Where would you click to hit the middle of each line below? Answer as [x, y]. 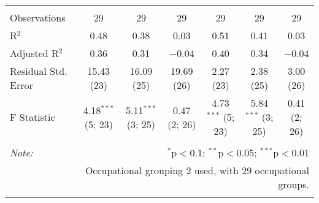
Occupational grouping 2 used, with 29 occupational [197, 170]
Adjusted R [34, 53]
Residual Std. [39, 71]
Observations [38, 17]
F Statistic [33, 117]
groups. [294, 184]
